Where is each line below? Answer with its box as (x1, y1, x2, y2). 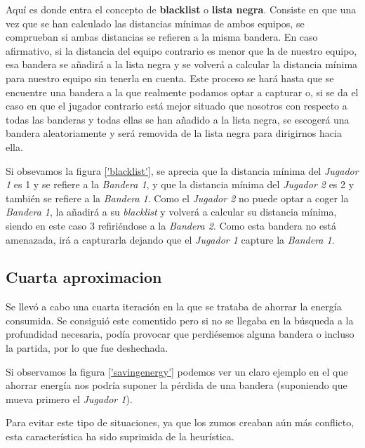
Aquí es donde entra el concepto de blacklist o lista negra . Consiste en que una (6, 2, 357, 16)
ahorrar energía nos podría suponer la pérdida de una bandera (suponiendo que (6, 378, 347, 393)
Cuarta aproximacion (6, 266, 162, 288)
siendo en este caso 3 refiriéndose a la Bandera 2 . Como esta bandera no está (6, 218, 337, 232)
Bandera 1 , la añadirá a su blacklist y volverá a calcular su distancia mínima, (6, 204, 337, 219)
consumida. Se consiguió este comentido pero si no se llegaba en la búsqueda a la (6, 312, 354, 327)
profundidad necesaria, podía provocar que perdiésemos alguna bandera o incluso (6, 327, 354, 341)
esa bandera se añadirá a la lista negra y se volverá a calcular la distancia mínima (6, 57, 358, 72)
